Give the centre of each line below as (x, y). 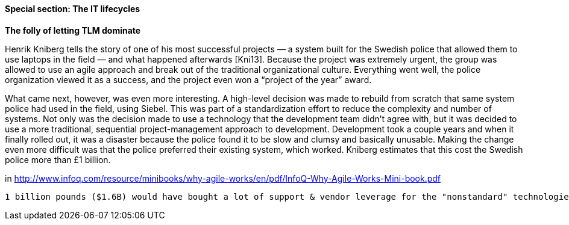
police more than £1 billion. (58, 159)
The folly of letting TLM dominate (73, 30)
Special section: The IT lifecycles (73, 9)
